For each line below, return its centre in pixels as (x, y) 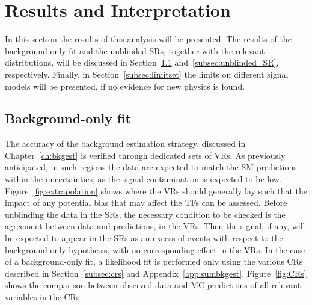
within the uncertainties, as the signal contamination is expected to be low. (143, 179)
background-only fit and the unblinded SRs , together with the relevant (135, 50)
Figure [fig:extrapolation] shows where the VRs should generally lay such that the (156, 190)
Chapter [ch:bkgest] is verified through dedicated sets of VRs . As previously (145, 155)
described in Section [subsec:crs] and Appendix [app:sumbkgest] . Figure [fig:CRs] (156, 273)
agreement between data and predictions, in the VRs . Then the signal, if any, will (155, 226)
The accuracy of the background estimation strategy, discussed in (125, 143)
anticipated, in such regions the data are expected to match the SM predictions (151, 167)
